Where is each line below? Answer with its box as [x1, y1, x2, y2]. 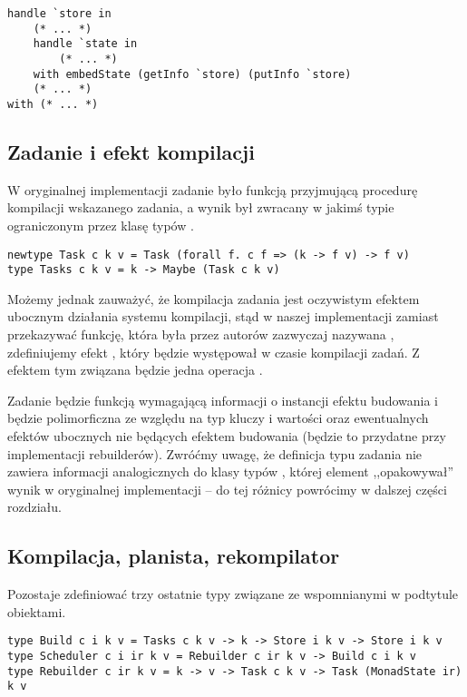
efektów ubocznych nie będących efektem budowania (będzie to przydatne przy [7, 427, 446, 446]
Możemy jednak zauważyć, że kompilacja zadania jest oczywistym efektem [7, 289, 420, 308]
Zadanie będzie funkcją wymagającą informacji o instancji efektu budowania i [7, 390, 438, 409]
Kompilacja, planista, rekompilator [7, 542, 340, 570]
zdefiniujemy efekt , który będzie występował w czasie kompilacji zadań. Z [7, 342, 420, 361]
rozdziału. [7, 497, 62, 516]
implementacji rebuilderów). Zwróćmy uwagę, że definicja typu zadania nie [7, 444, 423, 463]
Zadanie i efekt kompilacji [7, 137, 255, 165]
